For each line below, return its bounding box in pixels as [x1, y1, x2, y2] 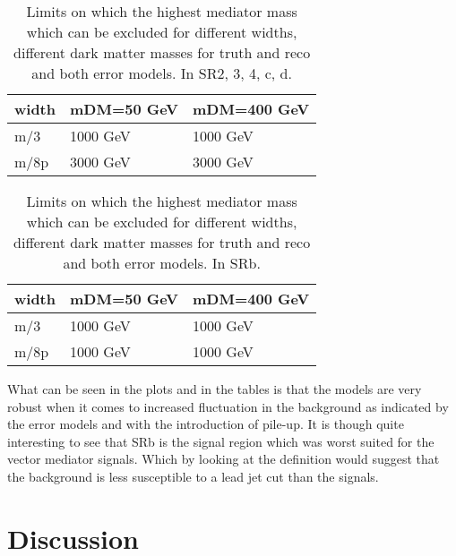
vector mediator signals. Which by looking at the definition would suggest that [7, 449, 440, 468]
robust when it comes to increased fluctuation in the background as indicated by [7, 397, 449, 415]
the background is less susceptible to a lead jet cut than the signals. [7, 466, 379, 485]
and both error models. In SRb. [63, 252, 261, 273]
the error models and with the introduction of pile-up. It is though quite [7, 415, 404, 433]
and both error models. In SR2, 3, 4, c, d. [31, 63, 292, 83]
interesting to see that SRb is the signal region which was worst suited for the [7, 432, 434, 450]
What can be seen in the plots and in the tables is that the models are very [7, 380, 422, 398]
